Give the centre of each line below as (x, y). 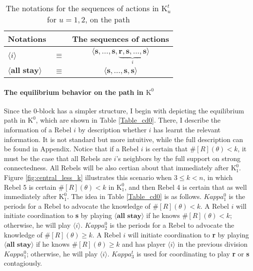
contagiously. (23, 263)
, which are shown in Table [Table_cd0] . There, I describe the (128, 120)
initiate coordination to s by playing (58, 215)
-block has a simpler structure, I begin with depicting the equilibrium (140, 110)
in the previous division (213, 244)
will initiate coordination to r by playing (188, 234)
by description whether (112, 130)
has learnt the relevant (187, 130)
